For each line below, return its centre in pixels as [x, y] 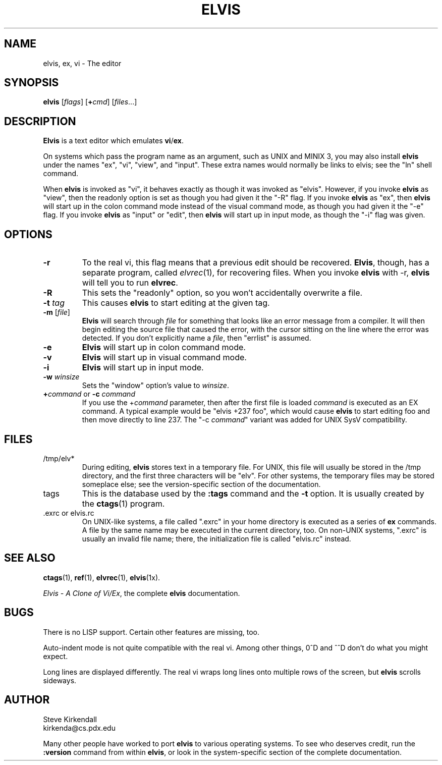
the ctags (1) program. [123, 503]
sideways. [60, 680]
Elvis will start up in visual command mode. [164, 358]
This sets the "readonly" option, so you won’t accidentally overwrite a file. [222, 293]
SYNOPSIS [32, 83]
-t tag [54, 303]
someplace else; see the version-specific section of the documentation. [201, 484]
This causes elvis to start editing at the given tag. [176, 303]
